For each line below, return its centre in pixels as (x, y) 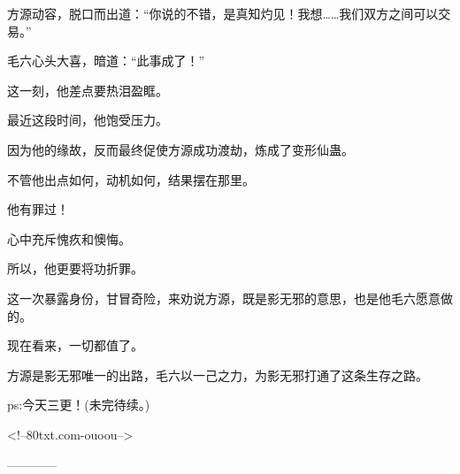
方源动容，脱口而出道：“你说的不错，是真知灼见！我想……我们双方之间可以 (223, 13)
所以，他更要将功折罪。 (75, 268)
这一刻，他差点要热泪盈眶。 (88, 90)
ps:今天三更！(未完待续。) (79, 405)
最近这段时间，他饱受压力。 (88, 120)
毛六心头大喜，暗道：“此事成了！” (106, 61)
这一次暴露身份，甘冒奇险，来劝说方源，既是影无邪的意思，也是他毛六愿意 (224, 298)
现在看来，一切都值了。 (75, 345)
